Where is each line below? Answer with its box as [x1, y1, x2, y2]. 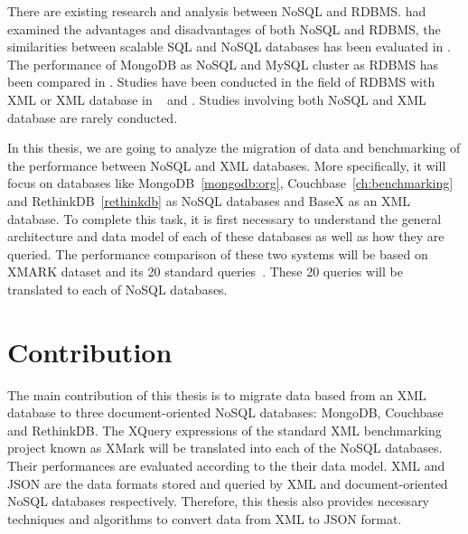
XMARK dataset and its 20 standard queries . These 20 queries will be [7, 262, 403, 281]
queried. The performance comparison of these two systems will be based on [7, 244, 428, 263]
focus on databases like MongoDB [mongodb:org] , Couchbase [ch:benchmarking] [7, 173, 454, 192]
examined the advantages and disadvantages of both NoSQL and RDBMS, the [7, 19, 441, 38]
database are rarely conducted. [7, 108, 178, 126]
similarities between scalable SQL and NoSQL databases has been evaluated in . [7, 37, 451, 56]
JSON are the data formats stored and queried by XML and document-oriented [7, 473, 448, 492]
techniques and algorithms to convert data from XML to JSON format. [7, 509, 402, 528]
